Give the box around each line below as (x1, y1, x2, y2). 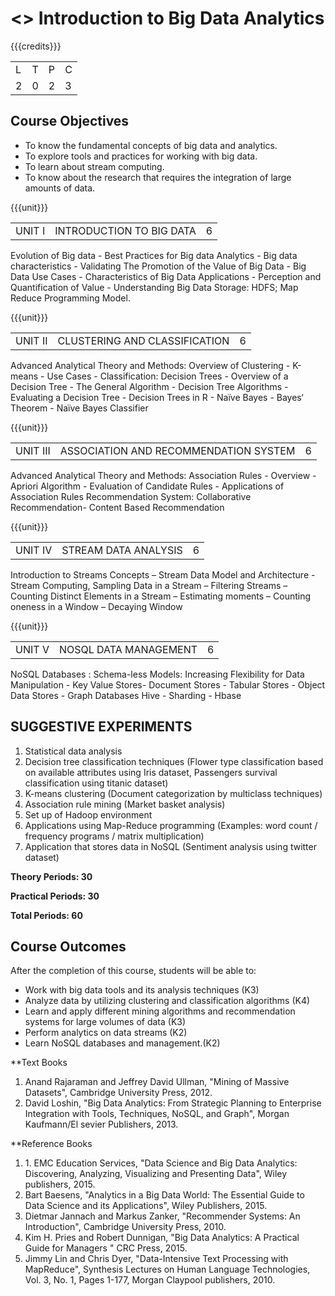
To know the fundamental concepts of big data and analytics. (24, 139, 278, 151)
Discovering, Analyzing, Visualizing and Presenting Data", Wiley (24, 1168, 288, 1180)
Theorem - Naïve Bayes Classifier (10, 402, 149, 414)
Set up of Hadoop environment (24, 808, 153, 821)
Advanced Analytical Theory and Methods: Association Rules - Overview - (10, 469, 317, 481)
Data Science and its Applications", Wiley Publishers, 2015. (24, 1200, 268, 1212)
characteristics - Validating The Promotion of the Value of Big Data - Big (10, 260, 307, 272)
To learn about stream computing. (24, 160, 165, 172)
